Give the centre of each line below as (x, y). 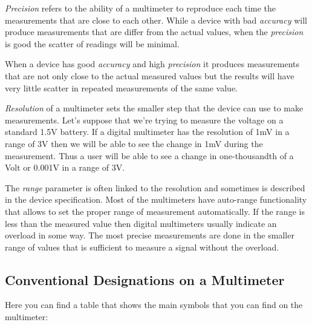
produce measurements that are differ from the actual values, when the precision (154, 32)
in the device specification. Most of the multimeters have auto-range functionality (156, 199)
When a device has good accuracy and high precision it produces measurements (152, 64)
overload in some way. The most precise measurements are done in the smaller (150, 235)
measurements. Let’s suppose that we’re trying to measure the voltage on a (144, 120)
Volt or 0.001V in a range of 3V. (65, 167)
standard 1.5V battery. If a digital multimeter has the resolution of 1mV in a (147, 132)
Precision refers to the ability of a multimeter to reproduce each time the (141, 8)
